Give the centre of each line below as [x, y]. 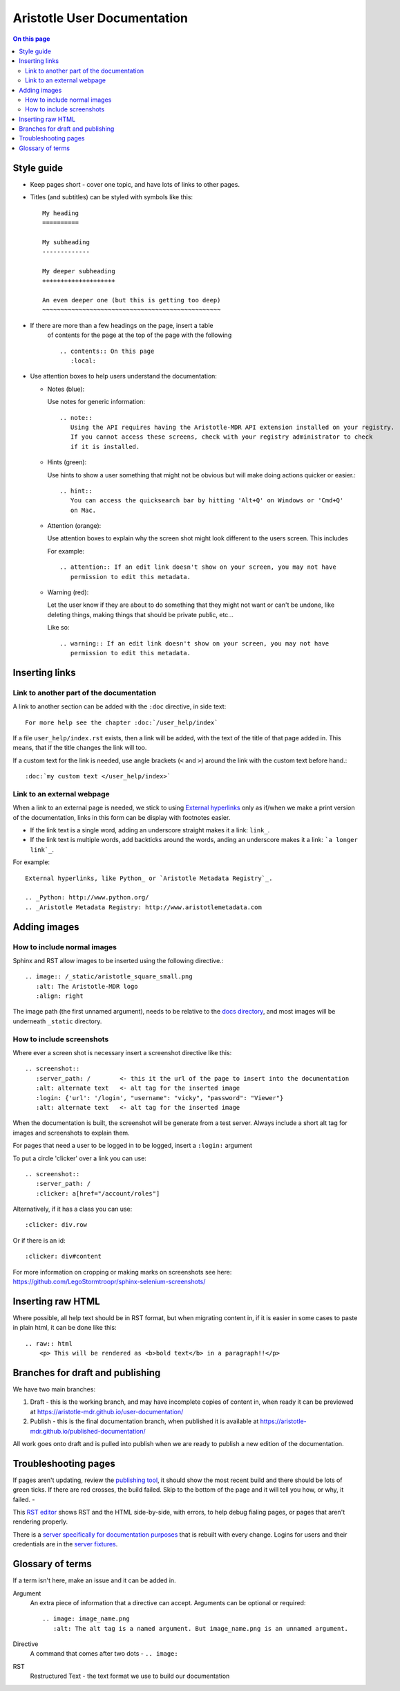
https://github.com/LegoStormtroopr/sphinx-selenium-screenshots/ [109, 1282]
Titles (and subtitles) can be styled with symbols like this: [112, 197]
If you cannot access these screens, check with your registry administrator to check [221, 437]
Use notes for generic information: [96, 402]
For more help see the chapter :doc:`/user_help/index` [122, 722]
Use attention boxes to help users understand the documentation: [124, 376]
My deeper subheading [79, 271]
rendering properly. [40, 1521]
